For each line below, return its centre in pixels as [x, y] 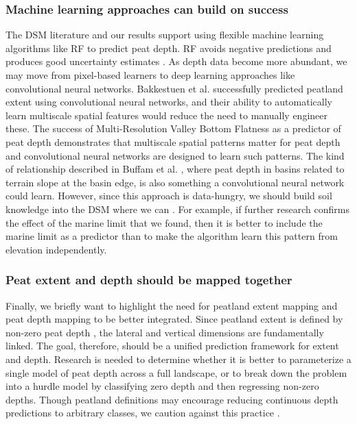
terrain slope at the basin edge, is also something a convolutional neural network [175, 182]
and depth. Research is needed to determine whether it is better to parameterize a [178, 359]
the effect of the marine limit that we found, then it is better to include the [164, 222]
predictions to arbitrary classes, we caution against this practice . [143, 413]
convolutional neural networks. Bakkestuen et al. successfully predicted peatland [174, 88]
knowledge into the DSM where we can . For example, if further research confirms [177, 209]
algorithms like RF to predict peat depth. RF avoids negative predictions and [169, 48]
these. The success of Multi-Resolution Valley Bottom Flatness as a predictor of [173, 128]
